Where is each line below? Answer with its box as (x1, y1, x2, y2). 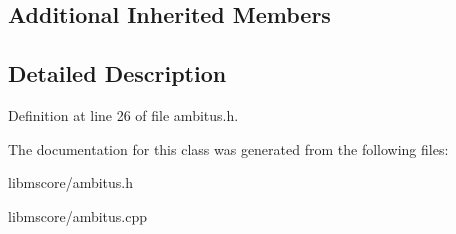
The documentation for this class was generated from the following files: (8, 138, 449, 159)
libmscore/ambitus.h (8, 172, 134, 193)
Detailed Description (8, 58, 227, 89)
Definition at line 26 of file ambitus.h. (8, 104, 239, 125)
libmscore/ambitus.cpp (8, 205, 148, 226)
